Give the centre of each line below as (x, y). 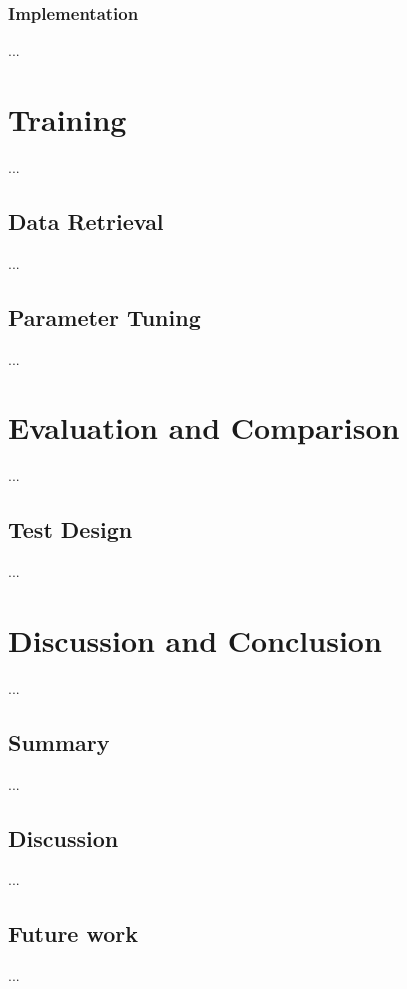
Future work (73, 933)
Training (67, 119)
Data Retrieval (86, 220)
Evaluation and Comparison (204, 427)
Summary (59, 741)
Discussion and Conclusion (195, 639)
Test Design (70, 529)
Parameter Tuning (104, 316)
